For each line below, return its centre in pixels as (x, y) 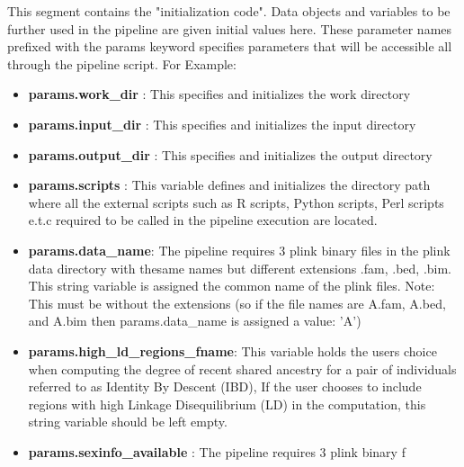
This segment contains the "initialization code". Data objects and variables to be (229, 11)
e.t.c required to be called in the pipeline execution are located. (203, 220)
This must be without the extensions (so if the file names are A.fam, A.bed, (237, 303)
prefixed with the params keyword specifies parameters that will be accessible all (230, 46)
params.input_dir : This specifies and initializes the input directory (222, 124)
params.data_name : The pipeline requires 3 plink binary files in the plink (239, 250)
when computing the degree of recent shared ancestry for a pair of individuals (242, 368)
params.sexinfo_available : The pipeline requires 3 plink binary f (217, 451)
